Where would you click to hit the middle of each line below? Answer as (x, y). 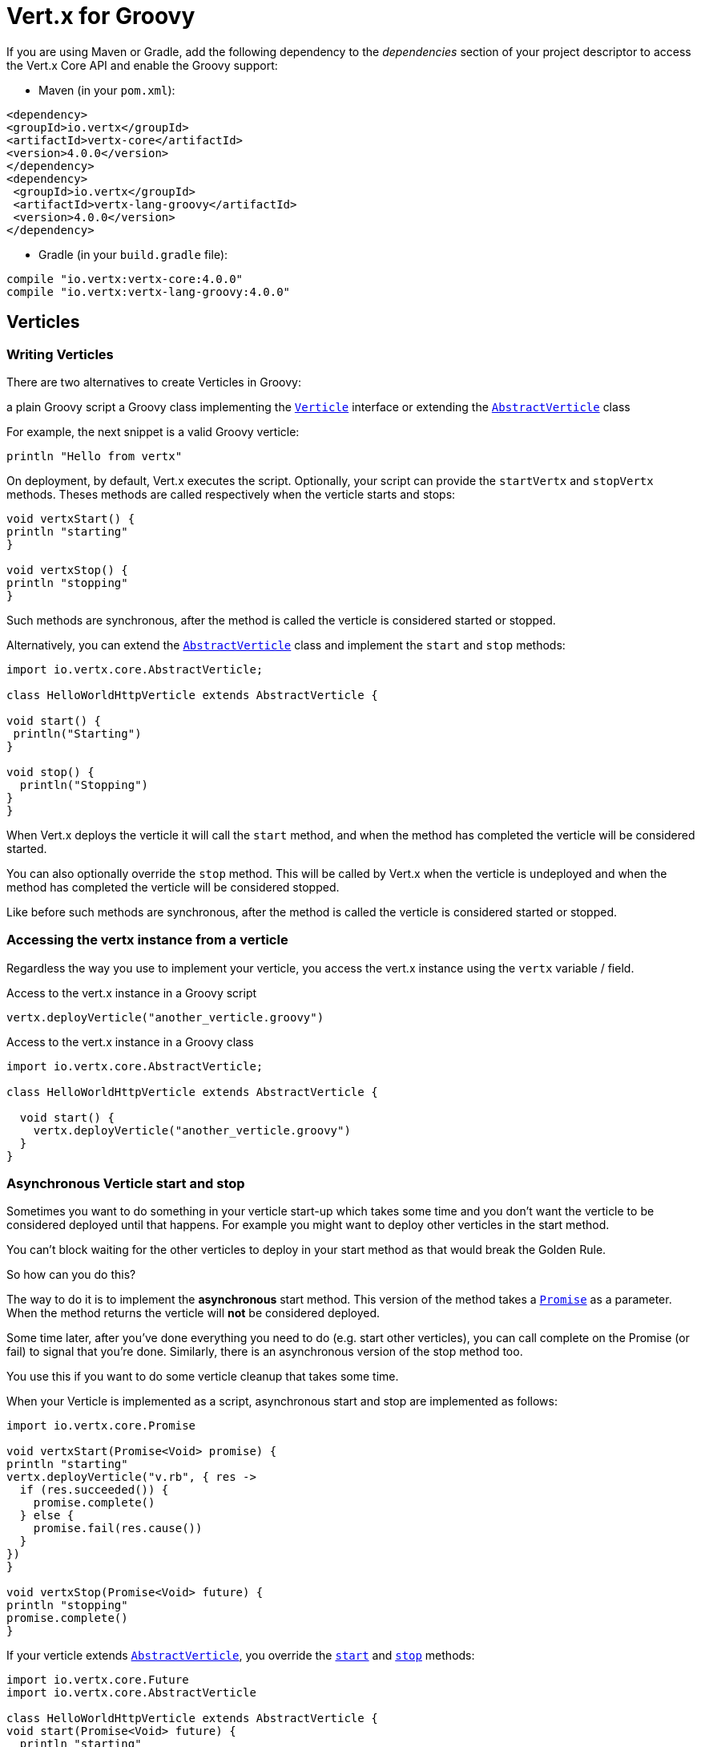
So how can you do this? (71, 1275)
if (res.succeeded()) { (94, 1490)
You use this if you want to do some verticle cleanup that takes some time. (203, 1377)
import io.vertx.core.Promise (101, 1426)
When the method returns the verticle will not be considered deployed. (193, 1313)
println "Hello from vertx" (95, 456)
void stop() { (50, 772)
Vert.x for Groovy (101, 16)
